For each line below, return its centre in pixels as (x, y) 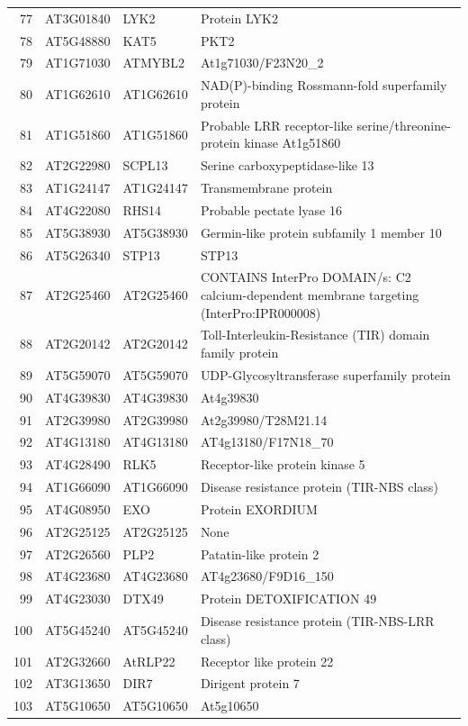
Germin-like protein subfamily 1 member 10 (321, 232)
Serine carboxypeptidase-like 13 (287, 165)
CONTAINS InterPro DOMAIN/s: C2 (306, 277)
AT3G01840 (78, 18)
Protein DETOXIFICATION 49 (288, 599)
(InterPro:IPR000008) (261, 312)
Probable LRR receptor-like (276, 125)
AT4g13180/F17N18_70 (267, 442)
